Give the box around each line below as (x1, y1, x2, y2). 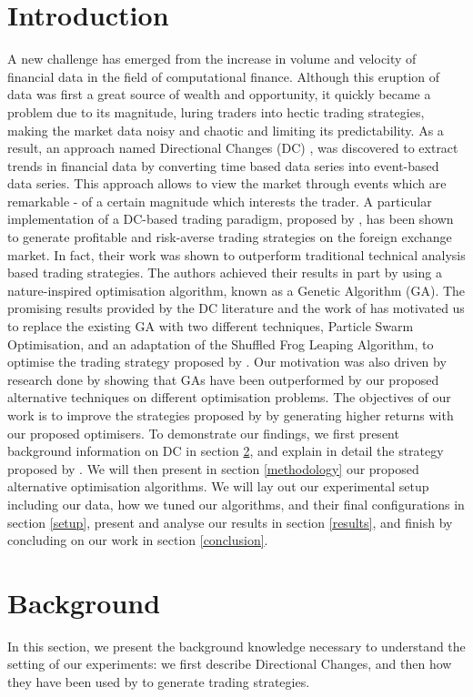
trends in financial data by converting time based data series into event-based (7, 156, 439, 175)
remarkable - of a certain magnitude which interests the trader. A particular (7, 191, 432, 210)
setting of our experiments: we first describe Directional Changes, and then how (7, 654, 452, 673)
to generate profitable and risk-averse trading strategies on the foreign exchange (7, 227, 452, 247)
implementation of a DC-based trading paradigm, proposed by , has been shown (7, 209, 454, 228)
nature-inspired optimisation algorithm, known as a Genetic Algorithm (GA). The (7, 280, 466, 299)
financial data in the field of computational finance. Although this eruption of (7, 66, 440, 86)
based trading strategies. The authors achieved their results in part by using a (7, 263, 442, 282)
